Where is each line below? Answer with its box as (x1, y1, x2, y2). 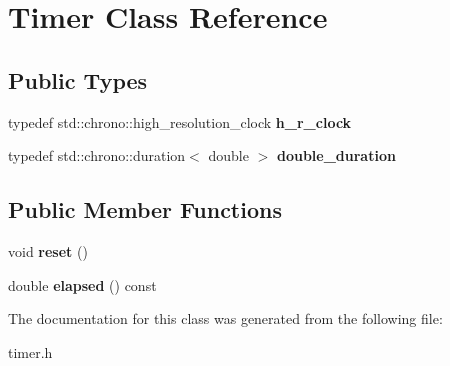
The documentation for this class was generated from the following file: (8, 308, 443, 329)
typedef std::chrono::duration (8, 145, 186, 166)
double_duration (276, 145, 396, 166)
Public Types (8, 64, 148, 95)
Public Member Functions (8, 194, 282, 225)
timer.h (8, 341, 53, 362)
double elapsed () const (8, 274, 157, 295)
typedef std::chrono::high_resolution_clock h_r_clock (8, 111, 352, 132)
